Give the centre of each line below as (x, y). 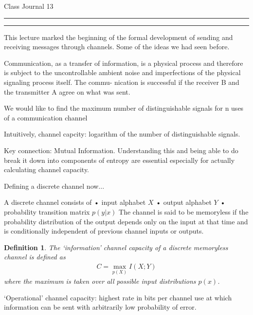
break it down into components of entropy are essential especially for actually (119, 160)
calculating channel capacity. (47, 169)
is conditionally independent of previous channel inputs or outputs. (104, 231)
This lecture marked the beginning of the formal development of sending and (118, 37)
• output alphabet (184, 202)
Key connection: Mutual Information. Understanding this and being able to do (121, 150)
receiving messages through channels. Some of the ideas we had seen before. (117, 47)
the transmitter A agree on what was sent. (67, 91)
